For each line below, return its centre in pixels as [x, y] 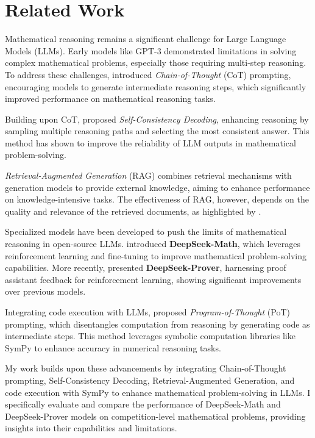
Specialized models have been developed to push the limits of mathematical [146, 232]
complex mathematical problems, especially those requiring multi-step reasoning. [156, 63]
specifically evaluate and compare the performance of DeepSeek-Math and [143, 404]
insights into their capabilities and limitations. [91, 428]
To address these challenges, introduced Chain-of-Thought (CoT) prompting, [148, 74]
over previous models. [45, 291]
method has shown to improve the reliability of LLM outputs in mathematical [150, 142]
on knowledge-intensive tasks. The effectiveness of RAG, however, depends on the [157, 199]
